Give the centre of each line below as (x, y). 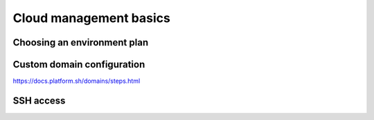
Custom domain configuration (79, 64)
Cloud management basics (92, 18)
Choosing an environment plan (81, 42)
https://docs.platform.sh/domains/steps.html (77, 81)
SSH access (39, 100)
